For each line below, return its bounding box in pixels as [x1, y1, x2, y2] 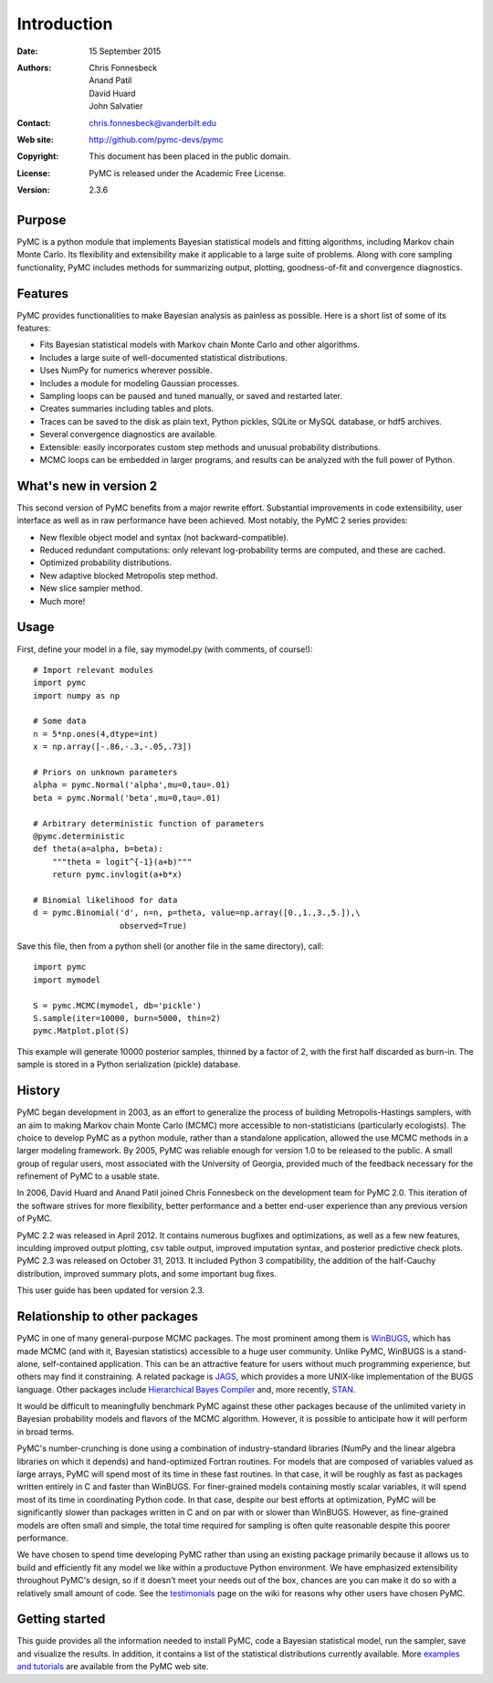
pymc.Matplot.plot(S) [33, 1026, 130, 1036]
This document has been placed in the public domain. [89, 151, 291, 162]
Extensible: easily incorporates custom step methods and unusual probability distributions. [39, 441, 381, 452]
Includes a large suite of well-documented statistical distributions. [39, 352, 288, 363]
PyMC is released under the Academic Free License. [89, 167, 287, 178]
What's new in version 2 [16, 478, 158, 493]
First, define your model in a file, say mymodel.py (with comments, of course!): [16, 644, 314, 655]
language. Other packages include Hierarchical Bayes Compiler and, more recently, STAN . [16, 1383, 356, 1394]
